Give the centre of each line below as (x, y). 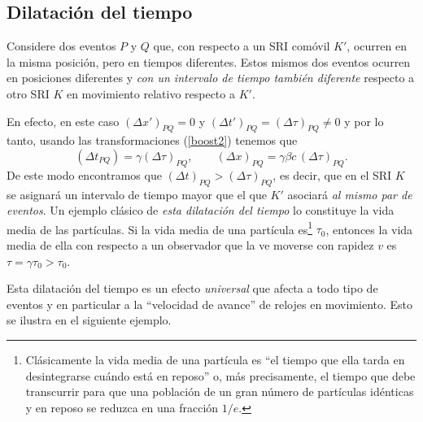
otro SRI (28, 93)
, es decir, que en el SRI (332, 174)
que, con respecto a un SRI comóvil (242, 46)
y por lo (364, 121)
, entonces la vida (369, 229)
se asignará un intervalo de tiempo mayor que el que (137, 194)
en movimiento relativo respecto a (150, 93)
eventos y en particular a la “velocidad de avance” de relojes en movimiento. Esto (210, 304)
